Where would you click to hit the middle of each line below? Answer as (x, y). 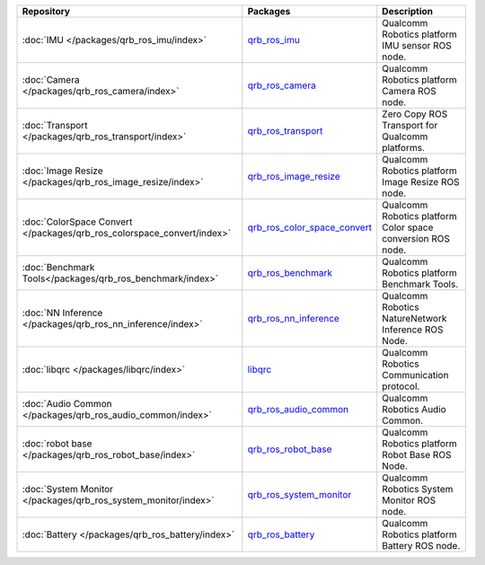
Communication (415, 375)
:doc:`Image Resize (62, 171)
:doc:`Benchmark (58, 267)
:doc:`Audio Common (67, 404)
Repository (46, 11)
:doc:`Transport (55, 125)
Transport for (410, 125)
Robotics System (418, 489)
